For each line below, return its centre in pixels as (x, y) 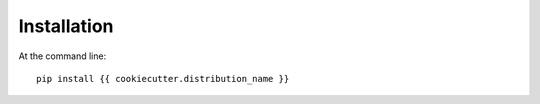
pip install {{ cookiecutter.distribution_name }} (163, 78)
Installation (66, 26)
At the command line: (62, 56)
